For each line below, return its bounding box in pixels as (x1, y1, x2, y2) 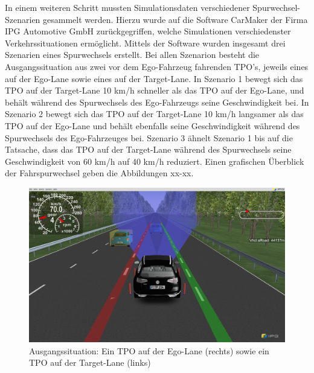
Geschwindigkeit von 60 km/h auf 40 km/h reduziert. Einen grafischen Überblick (5, 155, 304, 167)
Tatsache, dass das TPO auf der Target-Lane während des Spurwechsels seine (5, 143, 292, 156)
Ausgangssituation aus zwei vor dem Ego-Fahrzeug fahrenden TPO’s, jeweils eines (5, 60, 309, 72)
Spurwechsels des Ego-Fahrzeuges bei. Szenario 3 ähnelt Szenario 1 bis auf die (5, 131, 293, 144)
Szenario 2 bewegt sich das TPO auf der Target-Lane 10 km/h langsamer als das (5, 107, 304, 120)
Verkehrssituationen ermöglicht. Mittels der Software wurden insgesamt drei (5, 36, 286, 49)
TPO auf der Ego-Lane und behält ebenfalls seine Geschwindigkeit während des (5, 119, 300, 132)
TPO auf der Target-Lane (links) (29, 356, 151, 369)
